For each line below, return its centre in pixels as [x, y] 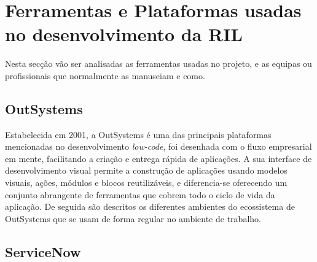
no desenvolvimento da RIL [124, 34]
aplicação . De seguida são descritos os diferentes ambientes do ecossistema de [150, 206]
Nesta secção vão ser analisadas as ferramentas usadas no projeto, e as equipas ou [158, 64]
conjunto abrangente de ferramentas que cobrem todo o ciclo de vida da [140, 194]
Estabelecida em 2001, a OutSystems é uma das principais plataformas [138, 134]
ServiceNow [43, 251]
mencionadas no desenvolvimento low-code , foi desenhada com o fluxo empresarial [158, 146]
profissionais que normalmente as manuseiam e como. [105, 75]
